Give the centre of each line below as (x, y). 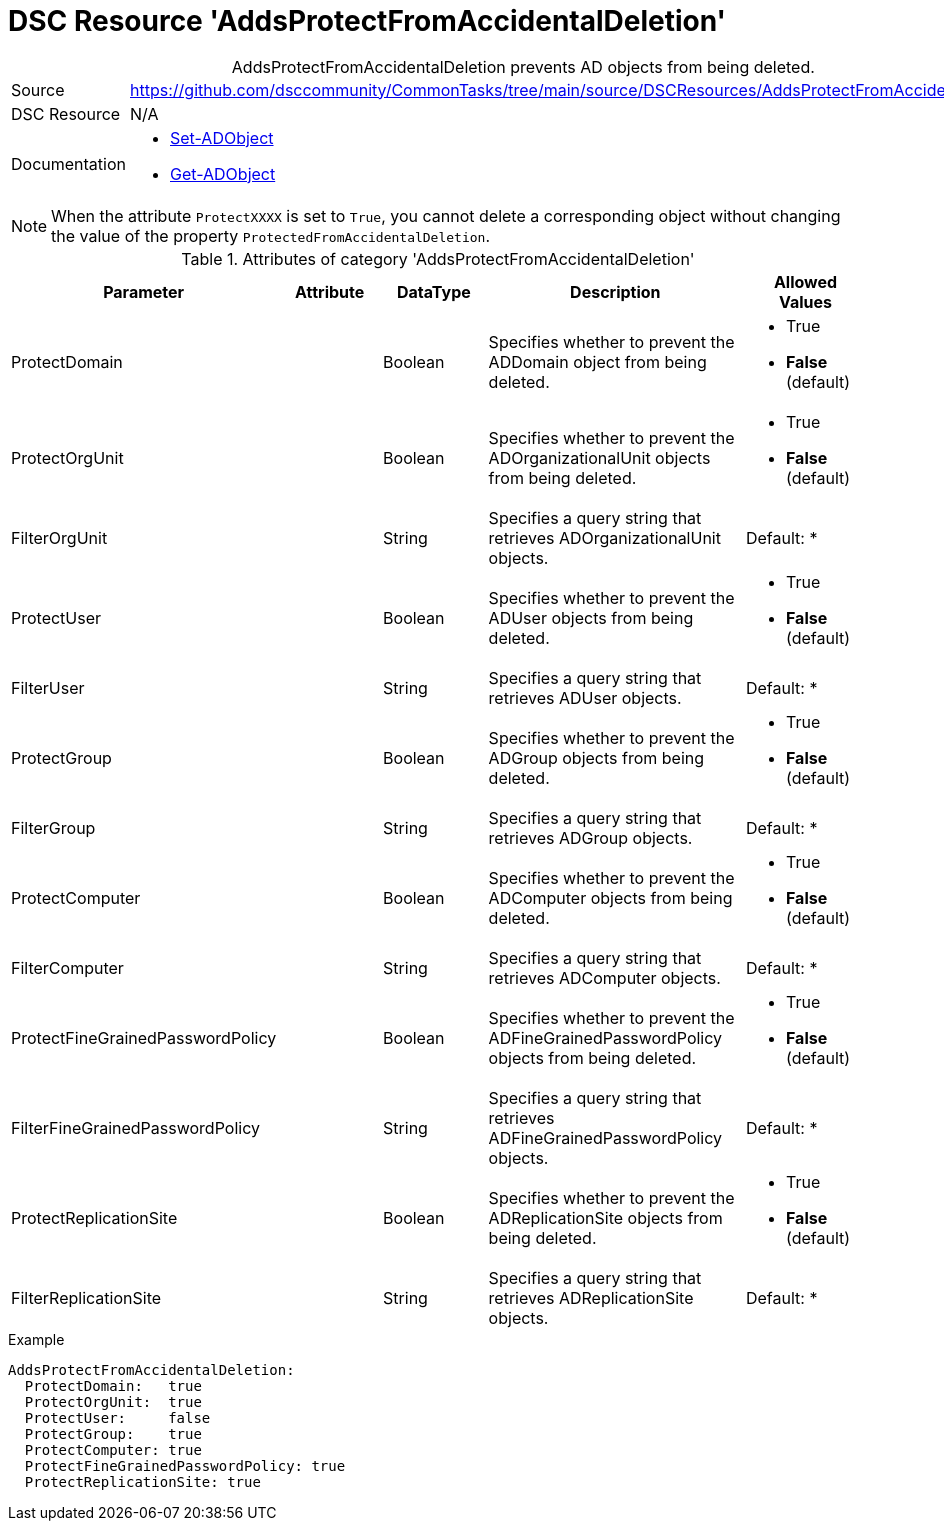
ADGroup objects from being (596, 757)
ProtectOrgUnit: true (113, 1401)
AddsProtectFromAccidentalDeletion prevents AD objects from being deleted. (523, 66)
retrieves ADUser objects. (585, 697)
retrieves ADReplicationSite (591, 1297)
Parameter (144, 291)
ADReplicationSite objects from (605, 1217)
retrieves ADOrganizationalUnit (604, 537)
